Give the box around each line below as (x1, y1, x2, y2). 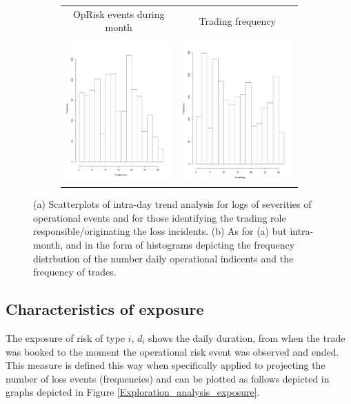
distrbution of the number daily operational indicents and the (33, 251, 294, 265)
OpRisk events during (72, 6, 165, 21)
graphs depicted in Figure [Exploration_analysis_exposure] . (6, 385, 260, 399)
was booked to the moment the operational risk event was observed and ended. (6, 344, 339, 358)
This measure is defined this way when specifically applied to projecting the (6, 358, 325, 372)
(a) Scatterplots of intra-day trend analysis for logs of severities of (33, 197, 312, 211)
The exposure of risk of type (6, 330, 125, 345)
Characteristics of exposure (6, 298, 204, 320)
